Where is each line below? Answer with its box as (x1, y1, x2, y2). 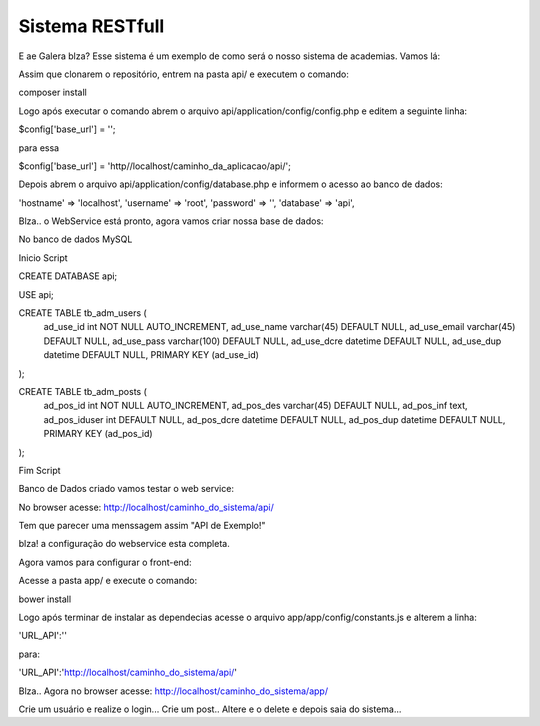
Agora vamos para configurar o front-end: (18, 556, 192, 568)
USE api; (18, 288, 54, 300)
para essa (18, 141, 60, 154)
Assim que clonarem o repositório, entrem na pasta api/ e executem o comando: (18, 68, 349, 80)
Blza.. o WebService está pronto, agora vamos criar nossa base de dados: (18, 215, 324, 227)
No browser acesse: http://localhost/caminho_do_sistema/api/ (18, 501, 274, 513)
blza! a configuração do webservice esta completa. (18, 538, 230, 550)
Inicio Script (18, 251, 69, 264)
